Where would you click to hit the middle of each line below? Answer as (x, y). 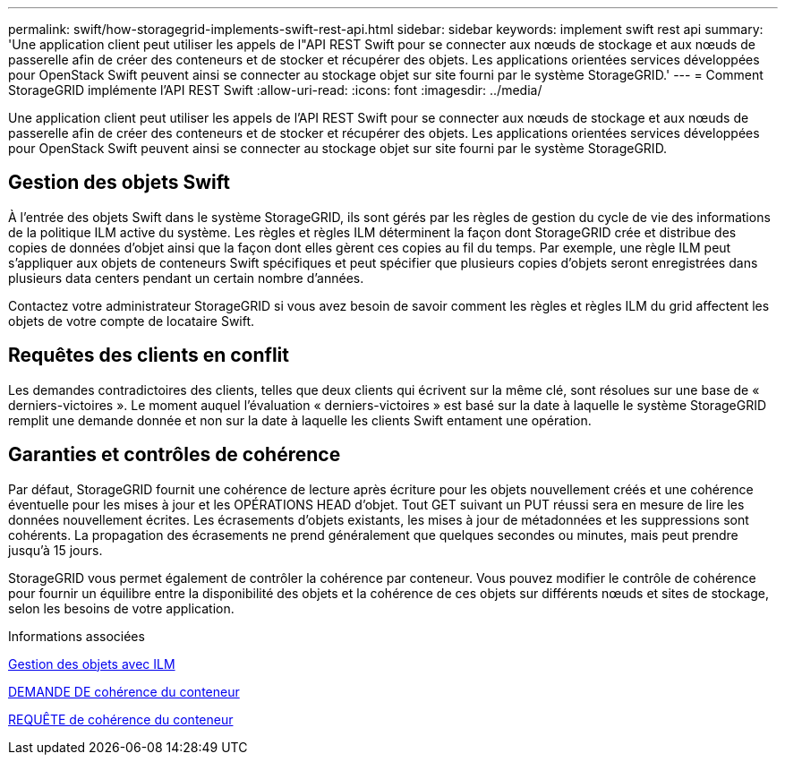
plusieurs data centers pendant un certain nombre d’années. (186, 278)
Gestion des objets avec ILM (92, 664)
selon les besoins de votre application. (121, 608)
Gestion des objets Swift (119, 183)
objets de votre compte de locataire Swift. (132, 321)
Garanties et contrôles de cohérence (175, 455)
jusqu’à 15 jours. (55, 550)
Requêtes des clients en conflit (149, 355)
